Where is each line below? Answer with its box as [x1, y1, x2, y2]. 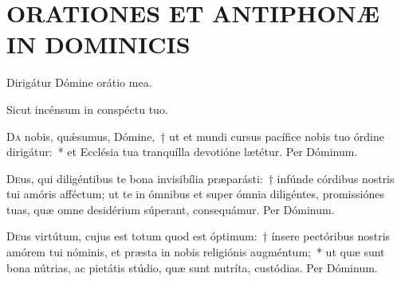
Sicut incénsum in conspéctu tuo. [6, 100, 168, 117]
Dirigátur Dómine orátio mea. [6, 74, 152, 91]
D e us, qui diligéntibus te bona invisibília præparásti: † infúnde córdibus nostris [6, 170, 395, 186]
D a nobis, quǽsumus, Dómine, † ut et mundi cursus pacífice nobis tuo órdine [6, 127, 384, 144]
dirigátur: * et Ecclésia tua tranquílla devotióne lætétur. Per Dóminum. [6, 143, 358, 160]
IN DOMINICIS [6, 28, 191, 60]
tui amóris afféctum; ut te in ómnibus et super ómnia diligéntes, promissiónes [6, 185, 384, 202]
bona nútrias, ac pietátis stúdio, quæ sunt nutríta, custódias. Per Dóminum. [6, 259, 378, 275]
